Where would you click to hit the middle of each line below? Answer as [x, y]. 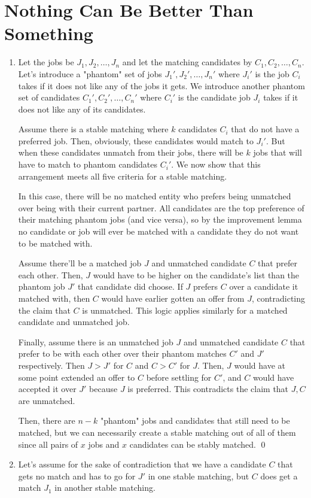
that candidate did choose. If [130, 286]
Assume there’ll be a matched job [80, 263]
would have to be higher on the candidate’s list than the [196, 274]
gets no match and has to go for [77, 476]
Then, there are [47, 420]
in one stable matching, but [199, 476]
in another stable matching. [105, 488]
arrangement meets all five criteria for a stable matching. [123, 176]
